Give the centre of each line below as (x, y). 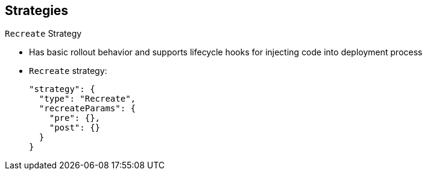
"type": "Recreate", (87, 99)
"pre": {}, (75, 118)
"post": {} (75, 128)
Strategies (37, 11)
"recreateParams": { (87, 109)
